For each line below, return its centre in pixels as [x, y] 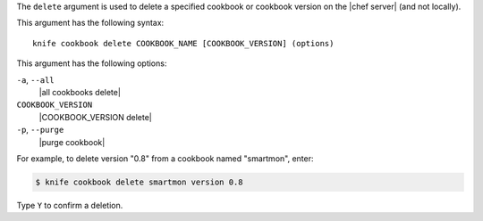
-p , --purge [40, 130]
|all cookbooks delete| [80, 92]
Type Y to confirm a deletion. [70, 205]
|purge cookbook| [72, 142]
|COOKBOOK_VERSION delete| [95, 117]
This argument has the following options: [92, 63]
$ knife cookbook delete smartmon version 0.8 [139, 182]
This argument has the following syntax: [90, 23]
